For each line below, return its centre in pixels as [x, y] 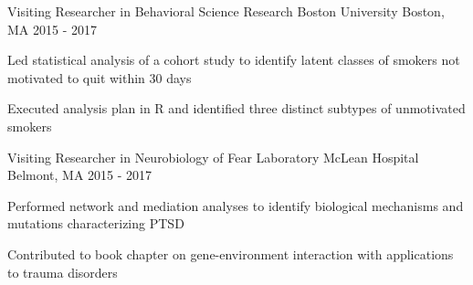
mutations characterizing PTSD [96, 223]
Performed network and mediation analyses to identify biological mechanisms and [236, 205]
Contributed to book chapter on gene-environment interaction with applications [231, 253]
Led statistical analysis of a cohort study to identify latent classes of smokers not [234, 60]
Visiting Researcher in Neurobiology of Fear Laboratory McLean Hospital [213, 157]
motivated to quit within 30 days [100, 77]
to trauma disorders [63, 272]
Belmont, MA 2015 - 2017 [80, 175]
